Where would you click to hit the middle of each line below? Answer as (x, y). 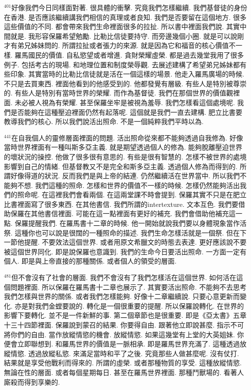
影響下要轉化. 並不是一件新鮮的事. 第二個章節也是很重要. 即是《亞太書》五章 (125, 315)
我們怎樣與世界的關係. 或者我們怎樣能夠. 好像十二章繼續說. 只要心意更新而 (122, 296)
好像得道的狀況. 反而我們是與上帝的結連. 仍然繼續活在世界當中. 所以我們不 (128, 176)
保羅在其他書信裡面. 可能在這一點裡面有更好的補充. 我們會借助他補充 (120, 213)
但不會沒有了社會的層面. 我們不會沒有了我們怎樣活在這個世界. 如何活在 (124, 277)
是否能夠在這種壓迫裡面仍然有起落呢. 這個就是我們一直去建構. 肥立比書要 (126, 112)
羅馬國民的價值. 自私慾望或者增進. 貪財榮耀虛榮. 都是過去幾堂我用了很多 (129, 55)
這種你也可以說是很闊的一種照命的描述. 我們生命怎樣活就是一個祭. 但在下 (131, 232)
